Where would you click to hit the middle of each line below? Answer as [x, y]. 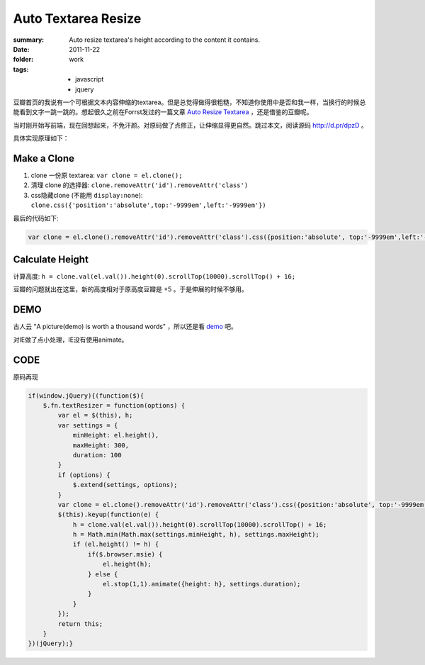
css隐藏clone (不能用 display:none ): [87, 195]
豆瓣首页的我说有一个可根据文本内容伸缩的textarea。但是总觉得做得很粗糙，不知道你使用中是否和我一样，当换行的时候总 [189, 102]
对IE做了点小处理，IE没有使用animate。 [70, 340]
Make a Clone [44, 158]
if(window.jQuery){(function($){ [86, 396]
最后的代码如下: [36, 218]
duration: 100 [97, 455]
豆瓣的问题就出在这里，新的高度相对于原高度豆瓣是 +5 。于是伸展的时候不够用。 [130, 289]
